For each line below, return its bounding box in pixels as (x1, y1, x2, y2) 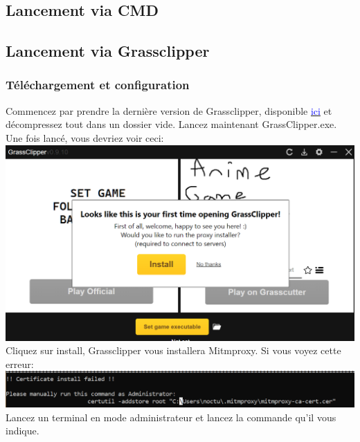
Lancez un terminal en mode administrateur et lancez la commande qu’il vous (6, 409, 336, 424)
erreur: (6, 356, 34, 371)
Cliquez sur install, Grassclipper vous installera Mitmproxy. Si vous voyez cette (6, 343, 341, 358)
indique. (6, 423, 39, 438)
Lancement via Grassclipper (6, 40, 210, 62)
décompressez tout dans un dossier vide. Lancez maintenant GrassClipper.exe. (6, 117, 337, 131)
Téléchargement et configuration (6, 76, 190, 93)
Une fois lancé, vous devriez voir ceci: (6, 130, 164, 145)
